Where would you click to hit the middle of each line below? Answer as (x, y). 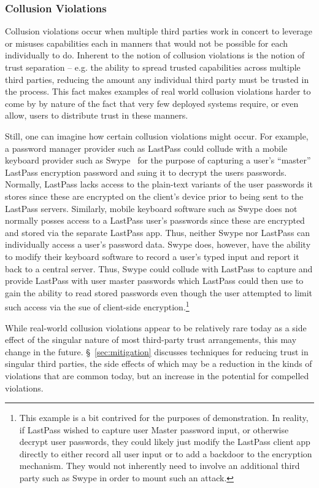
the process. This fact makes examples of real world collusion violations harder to (158, 91)
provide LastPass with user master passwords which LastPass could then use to (154, 281)
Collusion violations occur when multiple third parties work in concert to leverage (159, 31)
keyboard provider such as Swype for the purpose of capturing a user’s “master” (158, 160)
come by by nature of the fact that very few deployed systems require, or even (152, 103)
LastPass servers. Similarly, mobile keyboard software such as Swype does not (151, 208)
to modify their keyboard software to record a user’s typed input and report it (152, 256)
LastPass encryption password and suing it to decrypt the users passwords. (146, 172)
